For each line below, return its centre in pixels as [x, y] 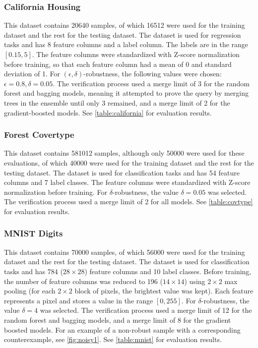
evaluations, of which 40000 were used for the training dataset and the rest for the [129, 162]
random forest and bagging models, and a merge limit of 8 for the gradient [118, 319]
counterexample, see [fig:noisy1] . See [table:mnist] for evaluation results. [113, 339]
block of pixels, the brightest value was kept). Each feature [164, 291]
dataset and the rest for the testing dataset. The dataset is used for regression [123, 34]
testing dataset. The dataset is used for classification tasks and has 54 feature [122, 172]
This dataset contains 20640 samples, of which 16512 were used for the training [125, 25]
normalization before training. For [56, 192]
